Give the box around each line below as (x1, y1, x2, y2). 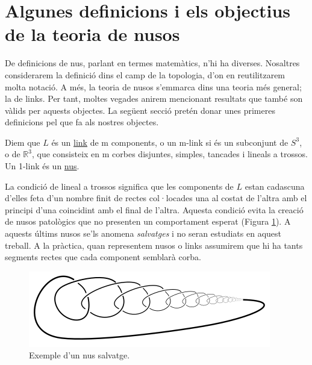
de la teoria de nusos (5, 22, 180, 46)
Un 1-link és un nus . (5, 160, 80, 172)
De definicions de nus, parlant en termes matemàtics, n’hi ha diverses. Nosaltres (5, 57, 300, 69)
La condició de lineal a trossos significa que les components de (5, 179, 234, 192)
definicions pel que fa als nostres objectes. (5, 116, 159, 128)
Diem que (5, 136, 40, 148)
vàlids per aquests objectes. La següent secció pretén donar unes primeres (5, 104, 275, 116)
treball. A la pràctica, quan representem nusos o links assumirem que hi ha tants (5, 239, 303, 251)
